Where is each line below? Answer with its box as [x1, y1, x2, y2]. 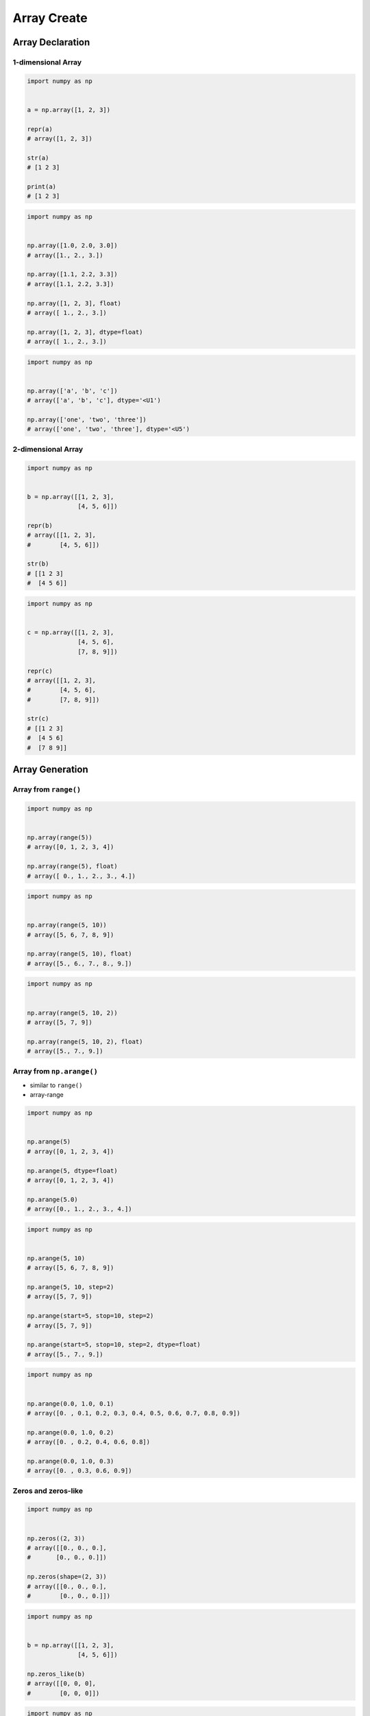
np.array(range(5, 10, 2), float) [27, 1037, 143, 1045]
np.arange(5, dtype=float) [27, 1167, 118, 1174]
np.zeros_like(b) [27, 1670, 86, 1678]
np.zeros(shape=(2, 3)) [27, 1573, 108, 1581]
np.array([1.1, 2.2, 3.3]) [27, 270, 118, 278]
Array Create [12, 10, 88, 25]
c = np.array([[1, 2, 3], [27, 628, 114, 636]
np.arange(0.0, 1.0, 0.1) [27, 1400, 114, 1407]
